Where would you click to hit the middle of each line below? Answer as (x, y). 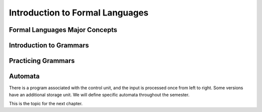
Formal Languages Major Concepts (63, 30)
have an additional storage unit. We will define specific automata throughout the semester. (99, 95)
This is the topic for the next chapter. (46, 103)
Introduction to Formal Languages (79, 13)
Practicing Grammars (42, 61)
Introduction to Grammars (49, 45)
